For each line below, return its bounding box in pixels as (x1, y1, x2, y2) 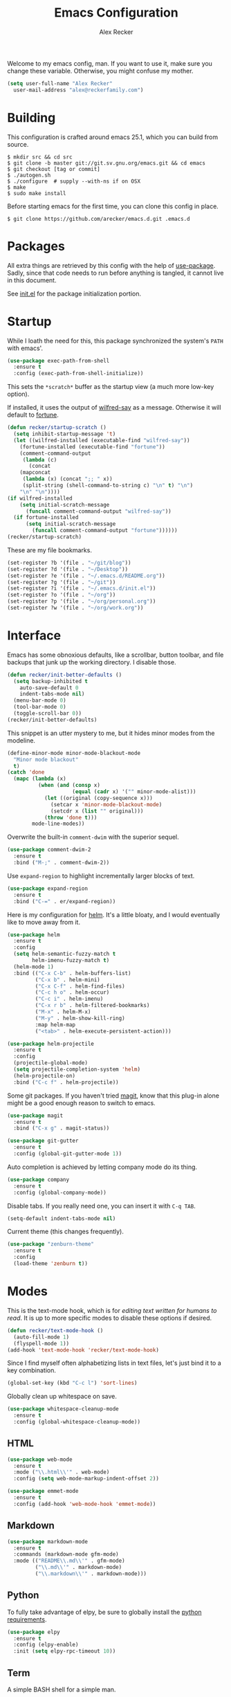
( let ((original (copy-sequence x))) (44, 795, 154, 801)
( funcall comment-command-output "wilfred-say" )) (25, 507, 172, 515)
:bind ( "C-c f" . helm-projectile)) (13, 1078, 119, 1086)
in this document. (7, 275, 57, 284)
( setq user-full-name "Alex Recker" (7, 80, 113, 87)
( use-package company (7, 1176, 70, 1183)
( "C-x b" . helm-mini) (35, 976, 100, 983)
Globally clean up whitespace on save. (7, 1392, 118, 1401)
